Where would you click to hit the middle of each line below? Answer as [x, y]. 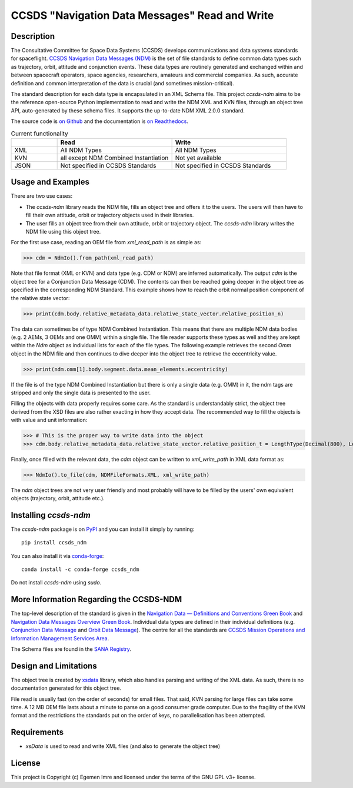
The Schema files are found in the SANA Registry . [71, 649]
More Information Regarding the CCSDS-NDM [96, 599]
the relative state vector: [40, 298]
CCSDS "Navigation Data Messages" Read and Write [142, 15]
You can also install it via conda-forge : [57, 556]
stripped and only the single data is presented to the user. [81, 393]
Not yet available [198, 158]
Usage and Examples [50, 182]
